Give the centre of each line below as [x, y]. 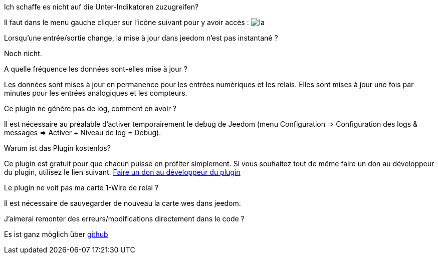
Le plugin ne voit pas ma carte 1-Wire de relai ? [81, 188]
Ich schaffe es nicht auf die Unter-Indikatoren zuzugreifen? [101, 7]
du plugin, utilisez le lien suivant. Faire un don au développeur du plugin [122, 172]
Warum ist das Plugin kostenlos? [57, 148]
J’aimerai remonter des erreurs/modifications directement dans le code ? [124, 219]
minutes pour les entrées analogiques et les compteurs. [96, 93]
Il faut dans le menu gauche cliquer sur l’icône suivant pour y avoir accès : [127, 22]
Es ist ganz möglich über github [56, 234]
